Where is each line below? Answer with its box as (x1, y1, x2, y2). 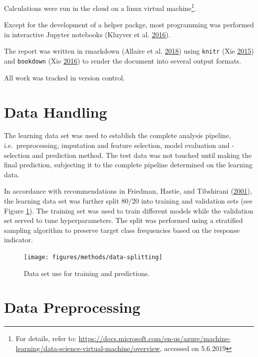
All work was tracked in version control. (4, 72, 125, 82)
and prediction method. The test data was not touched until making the (32, 149, 252, 160)
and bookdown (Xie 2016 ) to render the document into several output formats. (4, 56, 241, 66)
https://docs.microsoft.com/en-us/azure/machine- (78, 333, 231, 344)
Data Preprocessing (4, 297, 140, 317)
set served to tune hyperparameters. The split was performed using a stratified (4, 215, 243, 225)
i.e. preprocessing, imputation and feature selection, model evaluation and (4, 140, 230, 150)
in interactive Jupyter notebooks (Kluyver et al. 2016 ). (4, 29, 171, 39)
